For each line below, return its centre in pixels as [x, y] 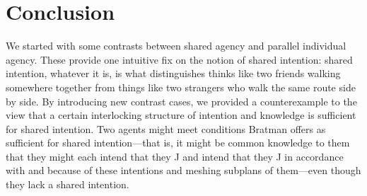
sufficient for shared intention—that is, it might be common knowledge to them [178, 143]
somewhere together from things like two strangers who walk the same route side [181, 87]
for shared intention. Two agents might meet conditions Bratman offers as [166, 128]
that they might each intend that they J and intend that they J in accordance [175, 156]
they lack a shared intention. [68, 184]
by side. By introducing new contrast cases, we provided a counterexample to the [181, 101]
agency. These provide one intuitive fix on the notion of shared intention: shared [179, 59]
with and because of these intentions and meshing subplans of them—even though [183, 170]
